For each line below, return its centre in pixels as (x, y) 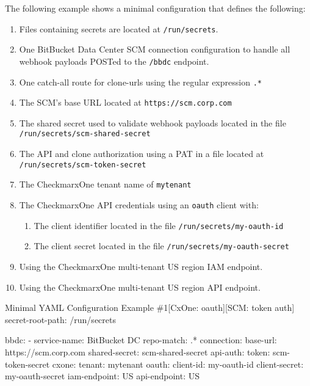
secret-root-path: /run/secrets (60, 319)
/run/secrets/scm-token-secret (83, 165)
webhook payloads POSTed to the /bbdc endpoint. (114, 61)
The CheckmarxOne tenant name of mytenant (105, 184)
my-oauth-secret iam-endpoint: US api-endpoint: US (103, 376)
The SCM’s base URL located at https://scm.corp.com (125, 102)
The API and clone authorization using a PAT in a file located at (142, 154)
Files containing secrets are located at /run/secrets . (119, 28)
